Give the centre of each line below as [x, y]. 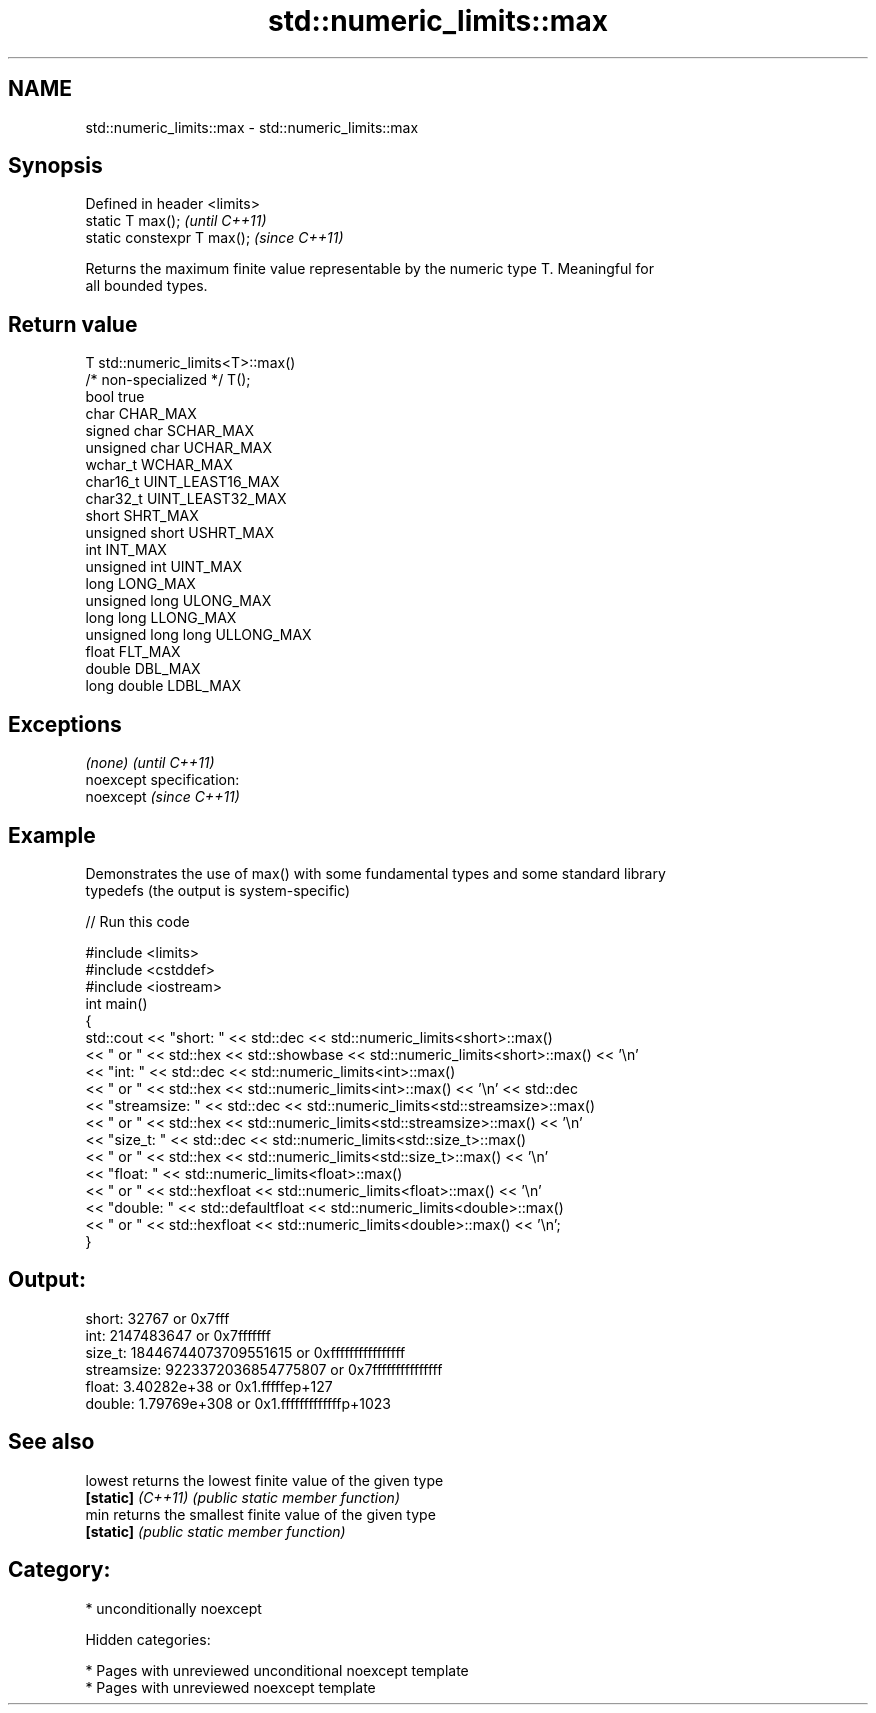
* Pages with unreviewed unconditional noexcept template [277, 1670]
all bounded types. [146, 286]
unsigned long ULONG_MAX [178, 601]
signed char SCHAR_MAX [170, 431]
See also [51, 1442]
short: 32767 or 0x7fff [157, 1318]
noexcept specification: [162, 780]
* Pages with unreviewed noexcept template [230, 1687]
